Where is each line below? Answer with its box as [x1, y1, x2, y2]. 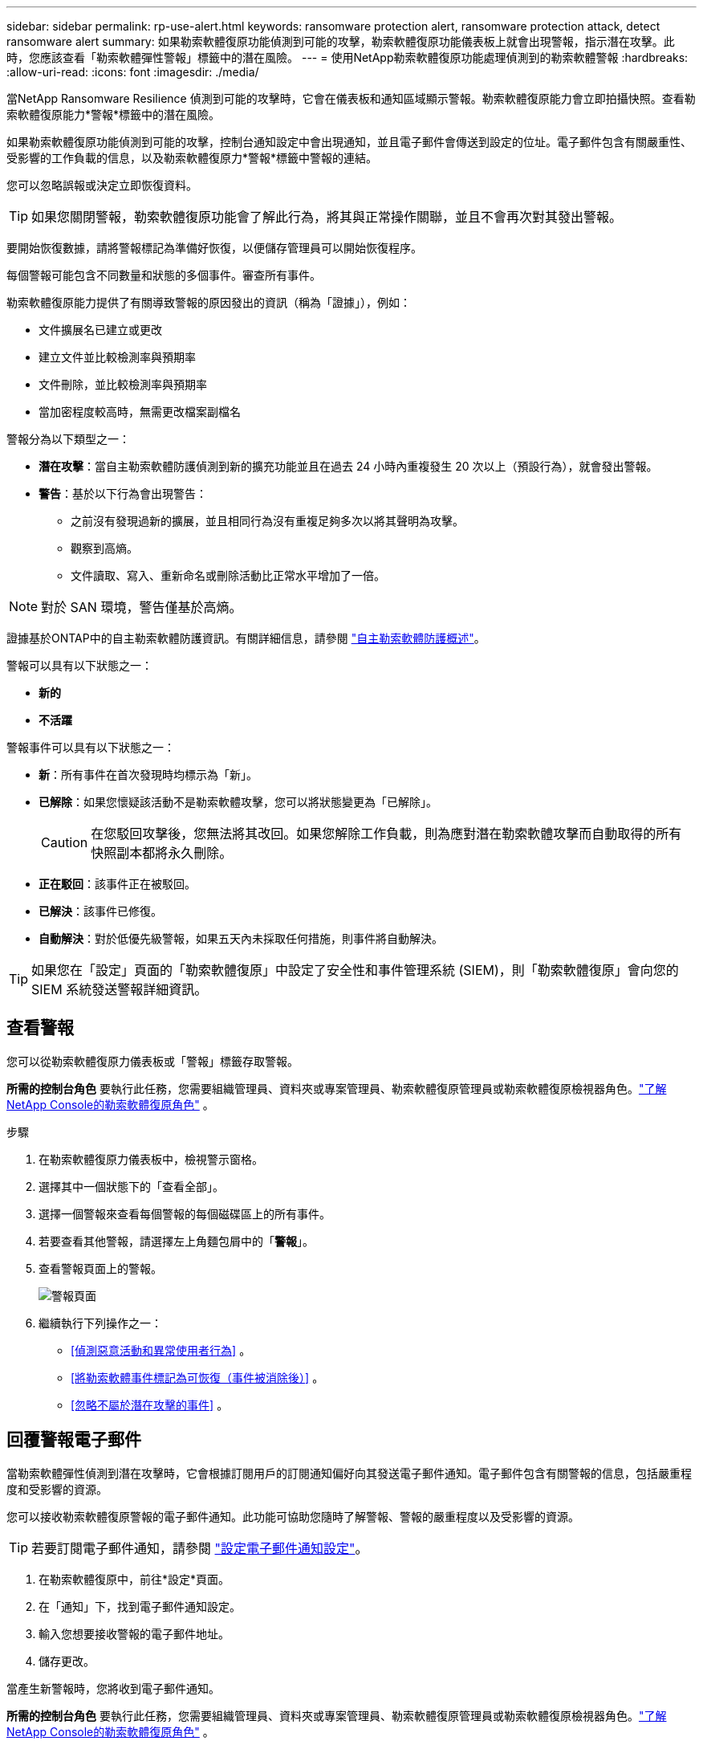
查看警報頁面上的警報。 [39, 1261, 162, 1275]
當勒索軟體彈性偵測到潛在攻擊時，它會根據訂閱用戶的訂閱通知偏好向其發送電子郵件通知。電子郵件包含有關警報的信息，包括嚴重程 [6, 1466, 692, 1480]
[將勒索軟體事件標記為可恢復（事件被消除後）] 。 [71, 1370, 324, 1384]
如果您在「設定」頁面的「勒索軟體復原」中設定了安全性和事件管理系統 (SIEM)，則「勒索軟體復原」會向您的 [31, 962, 679, 978]
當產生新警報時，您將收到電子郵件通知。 [6, 1681, 220, 1695]
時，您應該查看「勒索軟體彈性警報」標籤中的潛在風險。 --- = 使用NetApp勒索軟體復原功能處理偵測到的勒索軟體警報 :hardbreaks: [6, 51, 689, 64]
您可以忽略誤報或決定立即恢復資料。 [6, 178, 197, 192]
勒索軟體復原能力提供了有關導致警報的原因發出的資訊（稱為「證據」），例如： [6, 296, 411, 309]
